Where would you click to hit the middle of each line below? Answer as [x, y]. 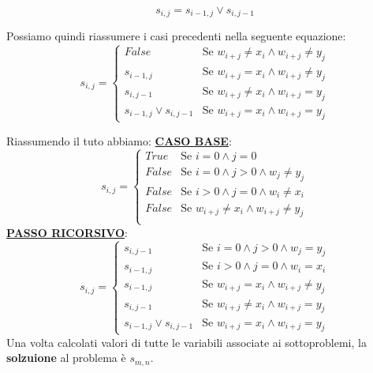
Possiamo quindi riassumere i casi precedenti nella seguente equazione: [176, 36]
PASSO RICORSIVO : [67, 232]
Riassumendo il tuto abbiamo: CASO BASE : [119, 140]
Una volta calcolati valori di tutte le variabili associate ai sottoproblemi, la [186, 342]
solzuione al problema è [66, 358]
